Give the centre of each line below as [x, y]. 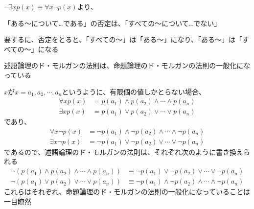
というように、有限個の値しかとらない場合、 [134, 91]
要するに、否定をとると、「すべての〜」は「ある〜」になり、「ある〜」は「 [123, 39]
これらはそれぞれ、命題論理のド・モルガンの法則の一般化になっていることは [127, 192]
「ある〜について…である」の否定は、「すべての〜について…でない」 [113, 23]
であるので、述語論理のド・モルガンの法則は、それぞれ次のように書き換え [124, 151]
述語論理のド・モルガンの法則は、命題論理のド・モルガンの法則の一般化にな [127, 65]
